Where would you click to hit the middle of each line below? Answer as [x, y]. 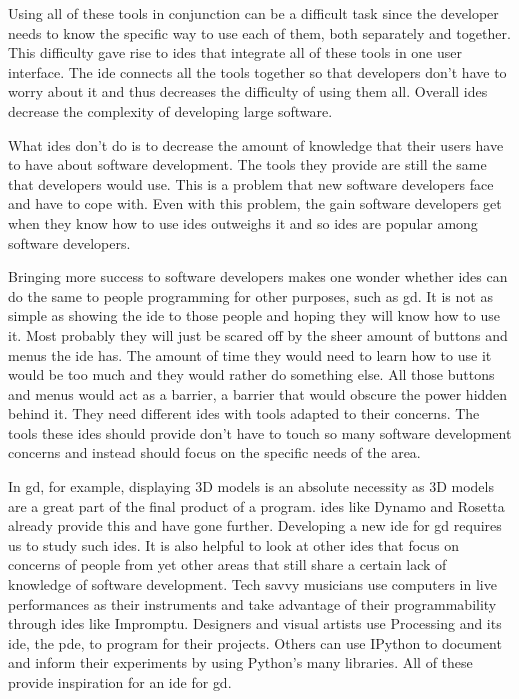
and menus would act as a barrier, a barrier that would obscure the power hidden [258, 393]
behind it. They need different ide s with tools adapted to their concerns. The [244, 413]
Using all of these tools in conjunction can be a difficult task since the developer [253, 13]
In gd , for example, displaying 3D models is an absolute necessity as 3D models [251, 486]
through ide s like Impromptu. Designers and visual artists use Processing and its [255, 623]
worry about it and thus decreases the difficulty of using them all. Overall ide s [248, 91]
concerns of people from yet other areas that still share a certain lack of [227, 564]
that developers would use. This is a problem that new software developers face [251, 183]
